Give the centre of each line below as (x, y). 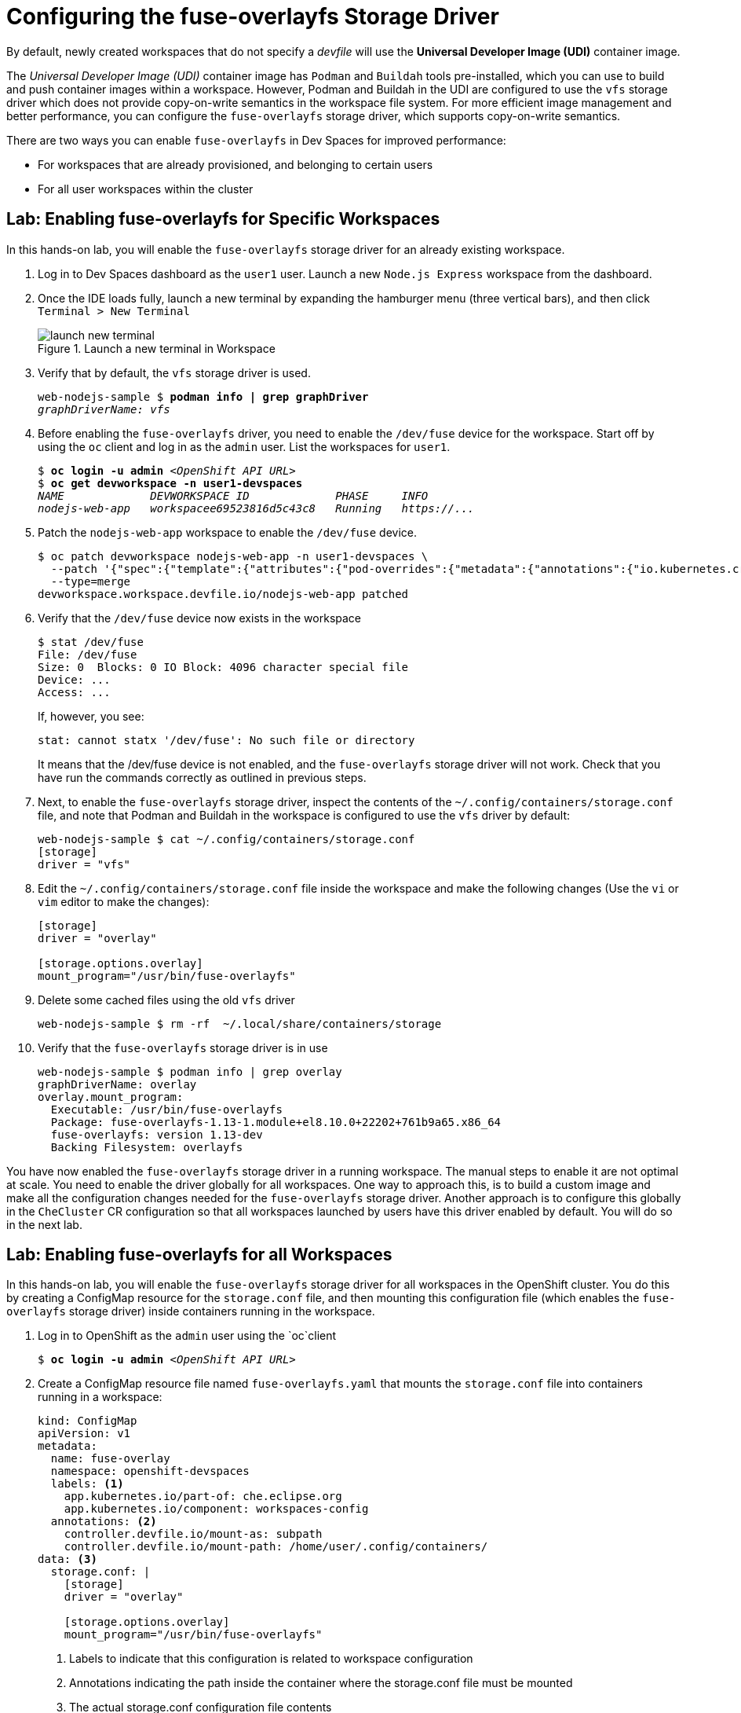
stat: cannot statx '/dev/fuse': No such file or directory (226, 740)
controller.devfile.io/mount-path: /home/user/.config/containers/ (276, 1547)
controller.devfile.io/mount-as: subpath (193, 1534)
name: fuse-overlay (110, 1459)
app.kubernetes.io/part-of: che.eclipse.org (203, 1497)
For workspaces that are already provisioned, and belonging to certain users (235, 164)
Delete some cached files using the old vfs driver (166, 1000)
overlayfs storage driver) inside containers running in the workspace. (191, 1311)
